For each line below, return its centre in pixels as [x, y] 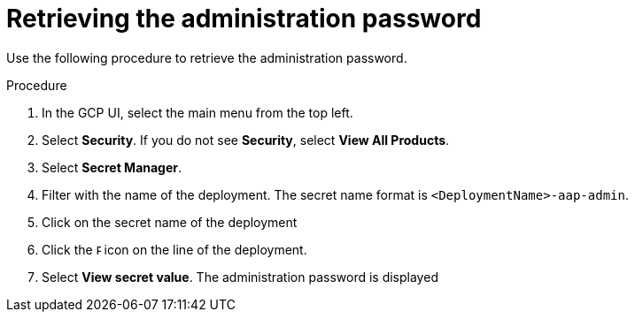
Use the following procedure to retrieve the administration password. [207, 57]
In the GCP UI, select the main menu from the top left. [197, 112]
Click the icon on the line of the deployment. [174, 249]
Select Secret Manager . [112, 167]
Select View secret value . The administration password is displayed [240, 277]
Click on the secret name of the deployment [170, 222]
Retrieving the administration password [244, 19]
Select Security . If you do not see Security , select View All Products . [246, 140]
